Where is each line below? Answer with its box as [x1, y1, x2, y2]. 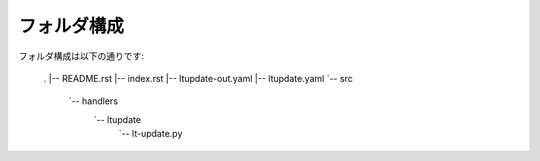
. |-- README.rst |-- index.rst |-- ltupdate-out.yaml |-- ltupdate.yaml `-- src [43, 72, 354, 84]
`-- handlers [68, 95, 119, 107]
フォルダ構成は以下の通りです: [18, 50, 145, 62]
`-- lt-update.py [118, 128, 183, 140]
